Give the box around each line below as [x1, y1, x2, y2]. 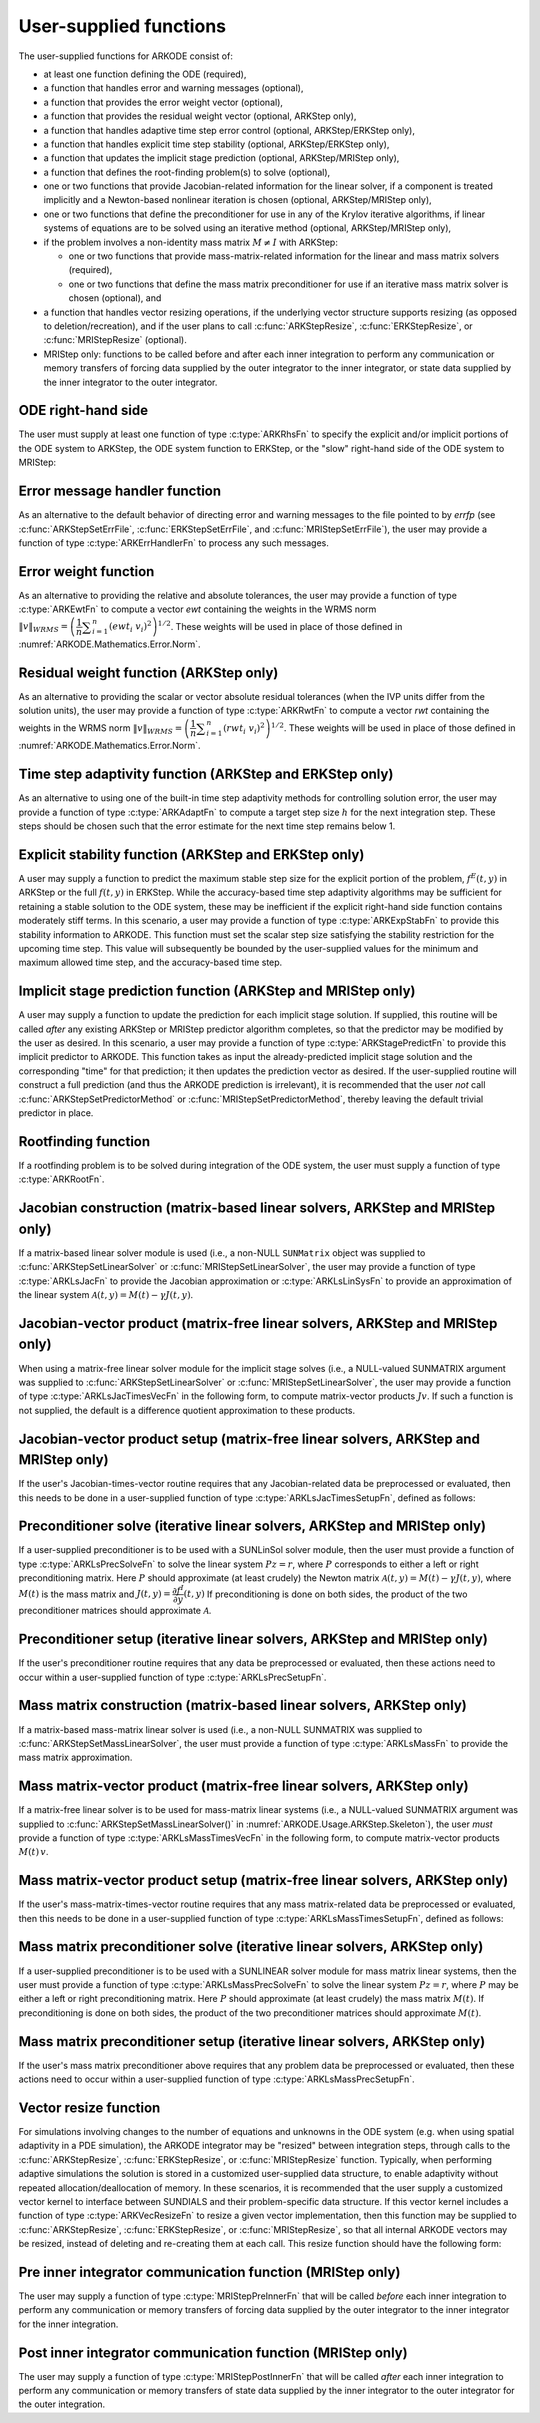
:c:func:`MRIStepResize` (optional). [43, 334, 187, 346]
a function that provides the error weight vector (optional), [43, 96, 284, 108]
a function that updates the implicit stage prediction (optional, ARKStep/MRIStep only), [43, 152, 400, 164]
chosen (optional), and [68, 292, 162, 304]
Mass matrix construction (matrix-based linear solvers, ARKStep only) [18, 1697, 467, 1714]
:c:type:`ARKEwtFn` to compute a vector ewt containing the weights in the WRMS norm [18, 603, 377, 615]
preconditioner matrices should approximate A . [18, 1605, 212, 1617]
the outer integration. [18, 2398, 106, 2410]
